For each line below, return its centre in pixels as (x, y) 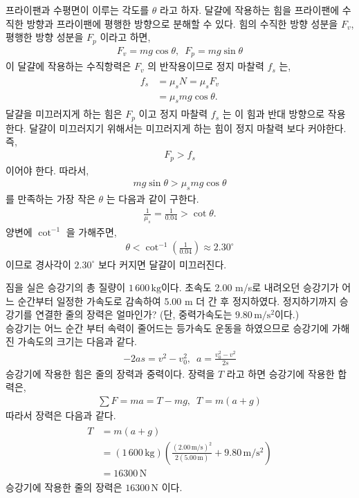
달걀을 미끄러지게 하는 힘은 (64, 114)
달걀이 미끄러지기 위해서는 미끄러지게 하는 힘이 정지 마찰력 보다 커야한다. (188, 128)
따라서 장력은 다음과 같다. (61, 415)
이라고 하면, (125, 37)
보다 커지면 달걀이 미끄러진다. (162, 264)
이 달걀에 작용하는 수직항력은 (68, 66)
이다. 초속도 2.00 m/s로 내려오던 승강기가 (250, 287)
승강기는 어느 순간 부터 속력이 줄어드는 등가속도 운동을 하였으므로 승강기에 (167, 328)
